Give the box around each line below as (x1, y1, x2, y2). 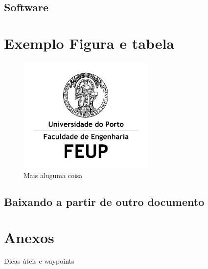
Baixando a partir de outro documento (4, 194, 205, 209)
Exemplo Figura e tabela (4, 33, 175, 53)
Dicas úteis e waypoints (4, 256, 74, 266)
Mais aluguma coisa (23, 170, 83, 180)
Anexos (4, 227, 54, 247)
